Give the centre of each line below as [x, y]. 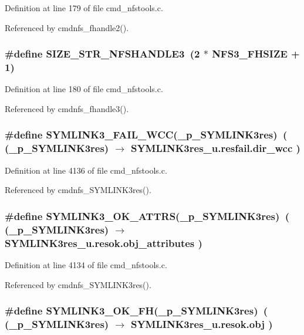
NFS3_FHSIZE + [256, 54]
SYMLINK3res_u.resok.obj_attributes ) [104, 243]
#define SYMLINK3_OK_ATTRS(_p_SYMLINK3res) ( [147, 216]
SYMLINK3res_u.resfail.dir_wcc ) [215, 148]
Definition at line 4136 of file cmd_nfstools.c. [86, 170]
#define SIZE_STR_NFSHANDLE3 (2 [102, 54]
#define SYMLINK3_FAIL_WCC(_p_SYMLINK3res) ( [146, 135]
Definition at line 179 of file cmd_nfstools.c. [84, 8]
